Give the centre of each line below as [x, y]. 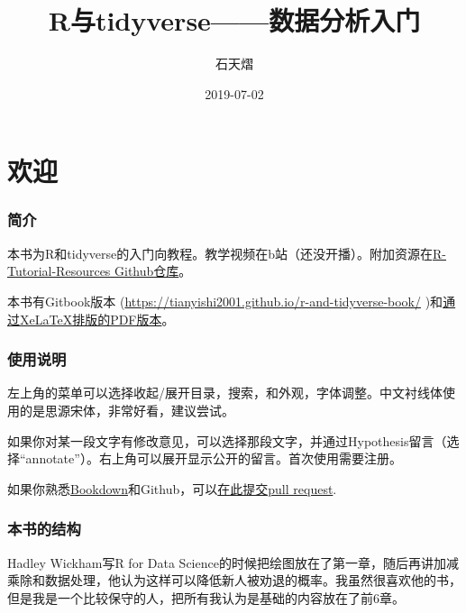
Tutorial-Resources [59, 271]
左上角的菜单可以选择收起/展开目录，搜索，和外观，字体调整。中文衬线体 [225, 393]
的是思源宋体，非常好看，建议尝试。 [127, 410]
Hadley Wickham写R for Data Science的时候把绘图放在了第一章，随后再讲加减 [233, 562]
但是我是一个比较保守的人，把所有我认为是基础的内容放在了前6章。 [206, 597]
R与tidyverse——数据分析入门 [234, 20]
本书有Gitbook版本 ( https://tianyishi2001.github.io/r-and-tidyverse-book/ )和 [225, 301]
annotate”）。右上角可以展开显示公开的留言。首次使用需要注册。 [214, 458]
